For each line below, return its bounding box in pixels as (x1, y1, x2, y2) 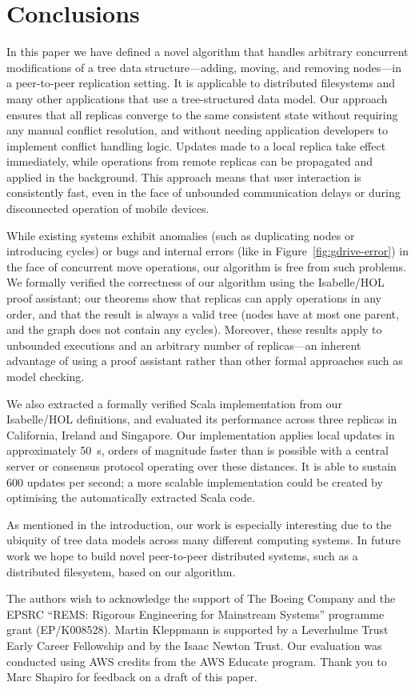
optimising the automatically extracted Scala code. (6, 489, 255, 506)
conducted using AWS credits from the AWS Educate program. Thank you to (6, 652, 387, 669)
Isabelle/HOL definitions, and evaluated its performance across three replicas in (6, 411, 397, 427)
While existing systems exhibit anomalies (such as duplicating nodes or (6, 227, 355, 243)
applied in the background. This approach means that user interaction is (6, 168, 361, 185)
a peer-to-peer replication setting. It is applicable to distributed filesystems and (6, 74, 395, 91)
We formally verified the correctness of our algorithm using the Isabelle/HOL (6, 274, 385, 291)
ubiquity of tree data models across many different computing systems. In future (6, 532, 401, 548)
